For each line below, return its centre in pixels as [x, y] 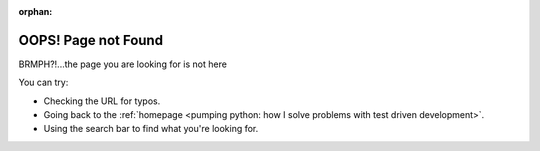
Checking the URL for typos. [102, 101]
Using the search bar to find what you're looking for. [151, 129]
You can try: [43, 82]
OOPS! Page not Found [91, 40]
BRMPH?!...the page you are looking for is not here [122, 64]
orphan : [35, 11]
